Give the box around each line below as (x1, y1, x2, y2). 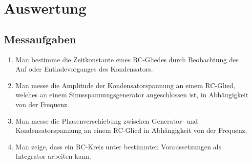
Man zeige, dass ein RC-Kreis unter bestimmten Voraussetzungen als (15, 141, 221, 151)
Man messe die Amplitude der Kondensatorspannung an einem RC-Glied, (15, 80, 235, 90)
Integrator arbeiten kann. (15, 151, 91, 161)
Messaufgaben (4, 31, 76, 46)
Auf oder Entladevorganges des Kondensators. (15, 64, 153, 74)
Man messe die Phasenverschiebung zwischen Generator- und (15, 115, 198, 126)
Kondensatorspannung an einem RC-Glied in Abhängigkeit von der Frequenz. (15, 125, 247, 135)
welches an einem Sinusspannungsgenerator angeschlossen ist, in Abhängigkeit (15, 90, 249, 100)
